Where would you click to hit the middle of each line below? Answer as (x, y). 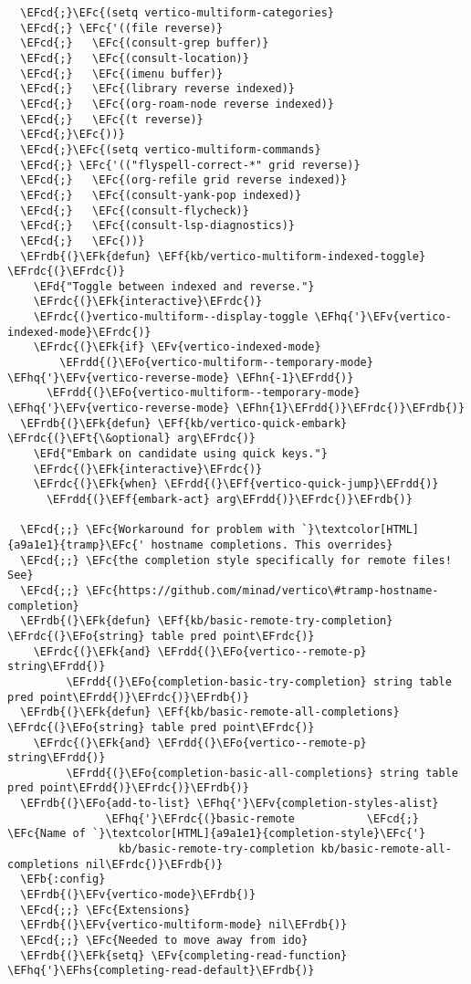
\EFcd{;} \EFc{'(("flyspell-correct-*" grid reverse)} (190, 165)
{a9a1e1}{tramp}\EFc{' (76, 544)
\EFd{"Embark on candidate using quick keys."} (180, 454)
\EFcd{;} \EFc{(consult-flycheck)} (135, 210)
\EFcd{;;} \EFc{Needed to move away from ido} (164, 941)
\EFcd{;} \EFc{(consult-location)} (135, 58)
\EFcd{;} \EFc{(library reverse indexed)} (157, 89)
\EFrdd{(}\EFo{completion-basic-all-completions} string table (262, 773)
